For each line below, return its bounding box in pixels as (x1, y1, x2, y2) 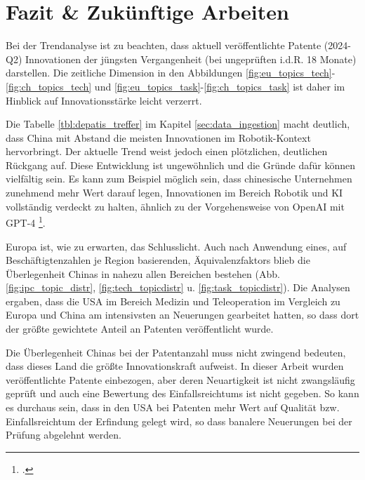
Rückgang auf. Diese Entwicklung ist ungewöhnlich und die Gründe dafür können (6, 157, 355, 172)
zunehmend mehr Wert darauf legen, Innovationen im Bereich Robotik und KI (6, 185, 343, 200)
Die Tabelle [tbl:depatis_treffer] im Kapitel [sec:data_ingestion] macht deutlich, (6, 116, 350, 131)
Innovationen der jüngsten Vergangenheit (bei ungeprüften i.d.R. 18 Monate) (25, 51, 357, 66)
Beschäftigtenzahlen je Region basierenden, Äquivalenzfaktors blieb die (6, 253, 310, 267)
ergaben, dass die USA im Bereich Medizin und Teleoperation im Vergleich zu (6, 293, 340, 308)
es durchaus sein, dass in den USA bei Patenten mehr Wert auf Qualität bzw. (6, 400, 340, 415)
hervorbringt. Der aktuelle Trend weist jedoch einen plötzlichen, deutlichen (6, 144, 328, 159)
